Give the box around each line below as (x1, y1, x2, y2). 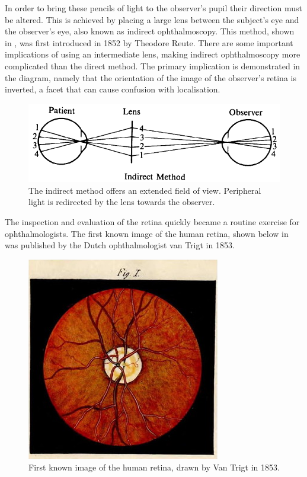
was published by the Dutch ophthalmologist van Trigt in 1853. (5, 239, 235, 251)
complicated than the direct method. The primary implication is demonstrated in (5, 59, 300, 72)
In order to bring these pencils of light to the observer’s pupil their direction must (5, 2, 302, 14)
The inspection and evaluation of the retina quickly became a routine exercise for (5, 215, 300, 228)
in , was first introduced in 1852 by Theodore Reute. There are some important (5, 36, 293, 49)
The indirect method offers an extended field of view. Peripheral (28, 184, 261, 196)
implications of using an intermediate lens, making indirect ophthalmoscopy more (5, 48, 300, 60)
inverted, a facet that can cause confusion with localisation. (5, 83, 220, 95)
